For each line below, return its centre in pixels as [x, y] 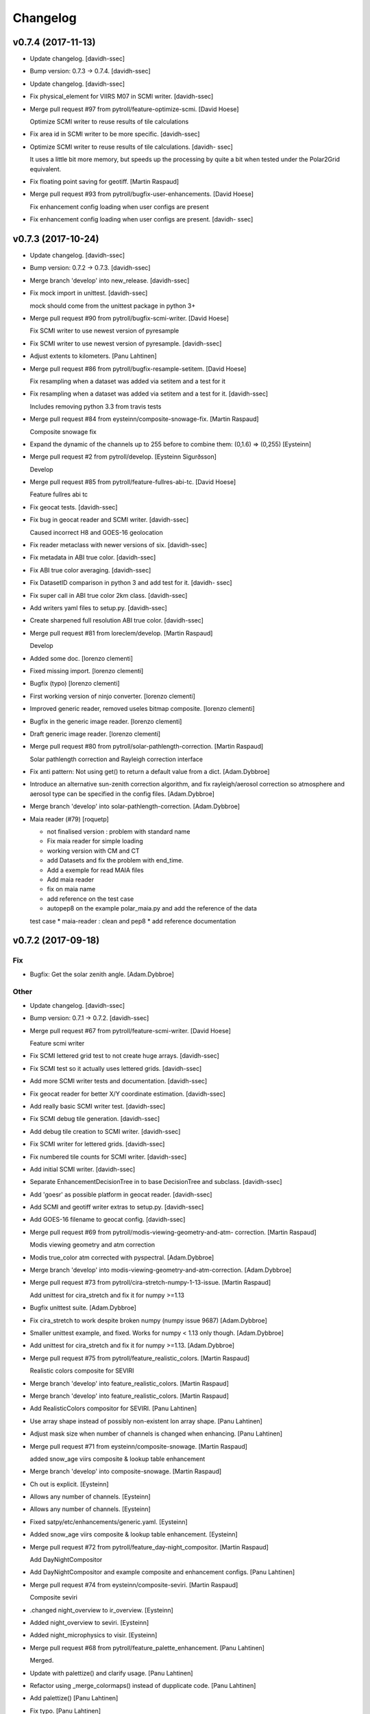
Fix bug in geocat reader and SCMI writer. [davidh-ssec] [109, 520]
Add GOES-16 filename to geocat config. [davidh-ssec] [108, 1220]
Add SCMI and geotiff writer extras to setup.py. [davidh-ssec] [117, 1207]
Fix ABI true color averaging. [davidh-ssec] [90, 570]
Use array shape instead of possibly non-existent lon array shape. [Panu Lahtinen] [146, 1421]
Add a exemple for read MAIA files [95, 870]
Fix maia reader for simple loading [95, 841]
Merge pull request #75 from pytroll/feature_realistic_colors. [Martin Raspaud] [140, 1358]
